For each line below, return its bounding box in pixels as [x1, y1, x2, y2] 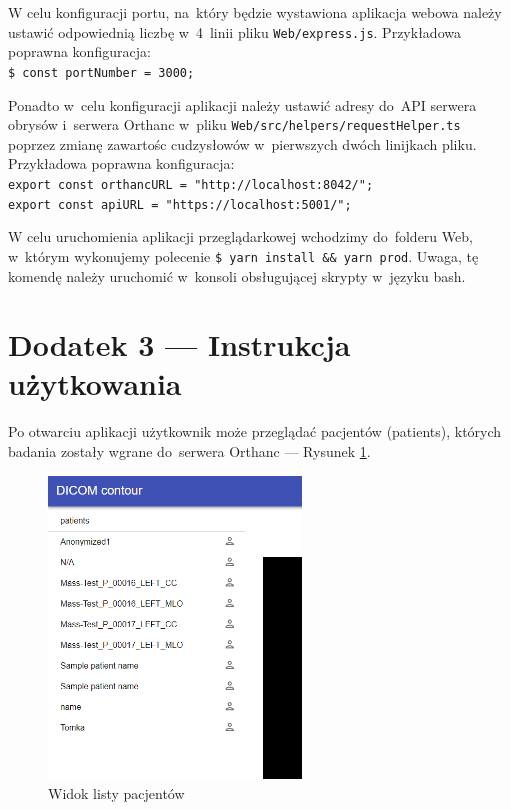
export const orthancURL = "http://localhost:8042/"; [8, 177, 374, 192]
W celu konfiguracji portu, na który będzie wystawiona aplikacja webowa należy [8, 2, 502, 22]
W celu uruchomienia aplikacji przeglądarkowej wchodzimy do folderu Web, [8, 226, 473, 247]
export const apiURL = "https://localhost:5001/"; [8, 197, 352, 212]
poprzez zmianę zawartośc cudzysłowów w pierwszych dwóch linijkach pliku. [8, 133, 477, 154]
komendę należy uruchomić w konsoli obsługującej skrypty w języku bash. [8, 265, 466, 286]
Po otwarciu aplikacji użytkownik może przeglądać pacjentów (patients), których [8, 421, 502, 442]
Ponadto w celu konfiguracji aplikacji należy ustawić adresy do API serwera [8, 94, 477, 115]
